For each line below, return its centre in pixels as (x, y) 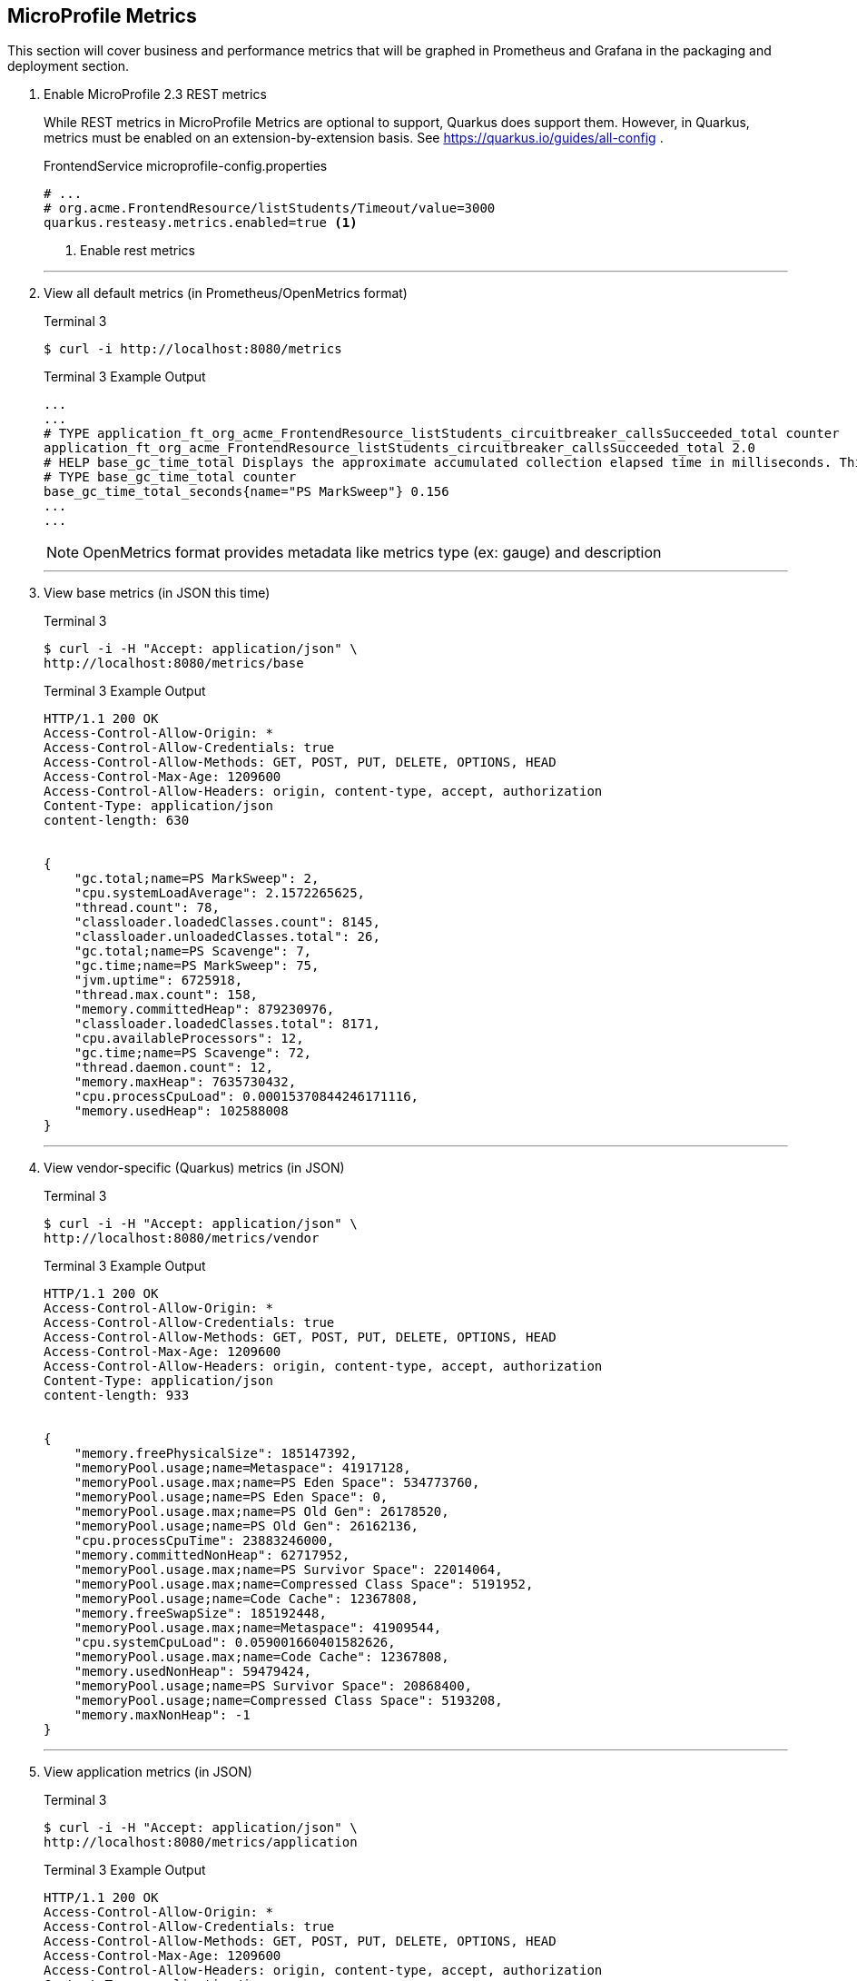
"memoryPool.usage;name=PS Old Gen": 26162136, (246, 1526)
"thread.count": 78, (147, 908)
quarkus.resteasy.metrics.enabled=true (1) (201, 223)
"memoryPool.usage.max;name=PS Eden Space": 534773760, (277, 1483)
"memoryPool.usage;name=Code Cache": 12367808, (246, 1599)
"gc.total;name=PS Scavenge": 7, (193, 951)
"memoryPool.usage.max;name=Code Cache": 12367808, (261, 1657)
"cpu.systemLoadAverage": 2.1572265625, (220, 893)
